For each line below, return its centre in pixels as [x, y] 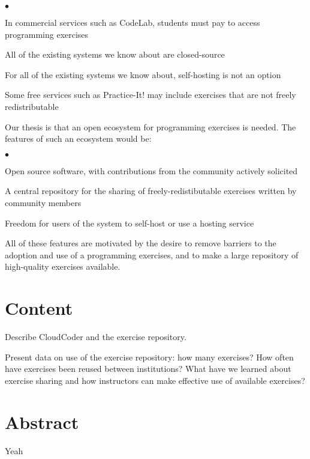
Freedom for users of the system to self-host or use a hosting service [130, 223]
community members [43, 202]
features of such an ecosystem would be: [78, 138]
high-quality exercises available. [63, 266]
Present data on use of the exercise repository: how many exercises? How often [149, 357]
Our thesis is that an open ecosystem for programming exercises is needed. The [151, 126]
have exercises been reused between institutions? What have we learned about [148, 369]
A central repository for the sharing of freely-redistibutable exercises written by [151, 191]
